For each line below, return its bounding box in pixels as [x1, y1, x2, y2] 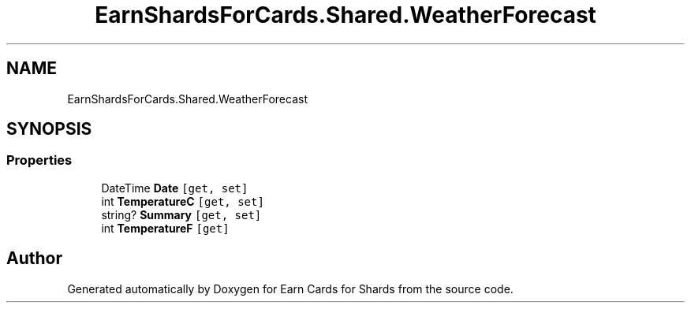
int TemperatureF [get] [101, 221, 230, 235]
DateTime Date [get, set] [101, 181, 248, 195]
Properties [6, 152, 73, 169]
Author [6, 248, 62, 269]
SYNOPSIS [6, 119, 92, 140]
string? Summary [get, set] [101, 207, 262, 222]
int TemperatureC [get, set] [101, 194, 264, 208]
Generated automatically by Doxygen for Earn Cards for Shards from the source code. [67, 281, 514, 296]
